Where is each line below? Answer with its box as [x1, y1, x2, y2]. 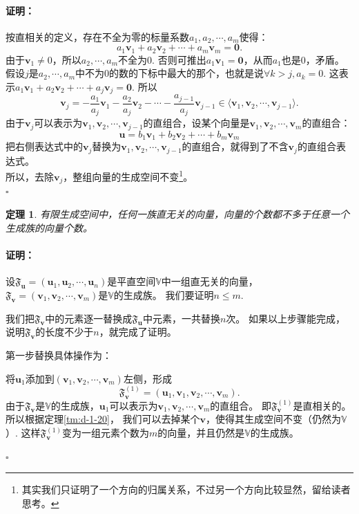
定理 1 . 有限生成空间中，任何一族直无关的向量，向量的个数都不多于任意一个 [6, 207, 349, 221]
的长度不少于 [35, 324, 94, 339]
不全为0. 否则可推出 [118, 52, 206, 66]
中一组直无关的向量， [161, 274, 258, 288]
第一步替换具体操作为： [6, 348, 112, 362]
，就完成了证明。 [99, 324, 177, 339]
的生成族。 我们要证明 [113, 287, 214, 302]
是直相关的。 [293, 398, 351, 412]
